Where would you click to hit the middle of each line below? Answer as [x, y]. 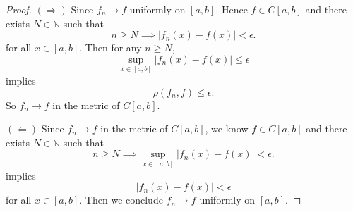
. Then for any [110, 48]
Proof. [19, 9]
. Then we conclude [121, 200]
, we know [227, 129]
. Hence [232, 9]
